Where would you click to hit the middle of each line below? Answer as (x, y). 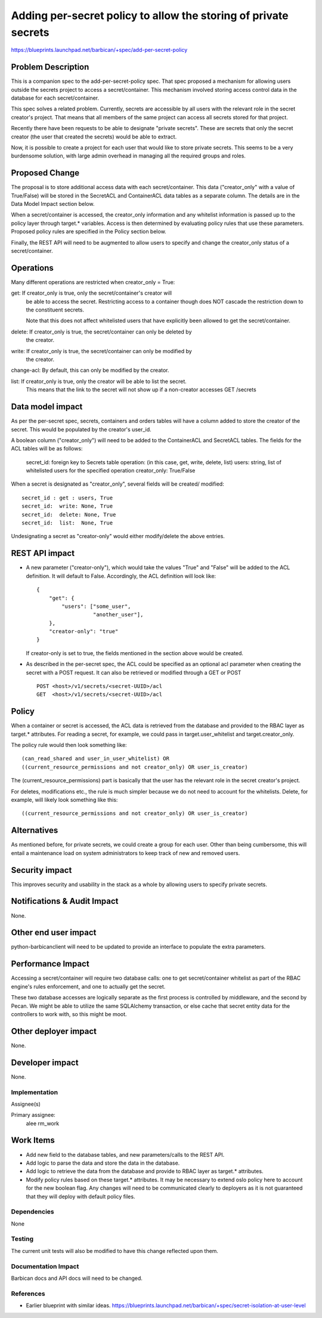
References (28, 1294)
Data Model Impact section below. (53, 204)
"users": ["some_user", (96, 606)
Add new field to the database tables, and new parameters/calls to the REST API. (125, 1155)
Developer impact (45, 1062)
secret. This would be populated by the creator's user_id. (81, 429)
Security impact (41, 870)
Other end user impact (54, 933)
